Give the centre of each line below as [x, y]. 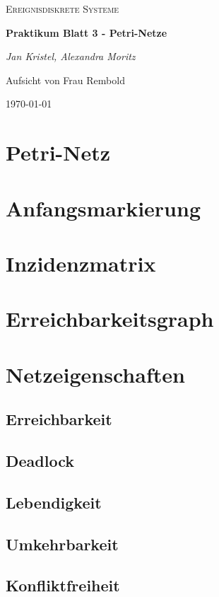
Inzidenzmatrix [81, 263]
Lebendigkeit [54, 502]
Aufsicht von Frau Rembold [65, 80]
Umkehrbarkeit [62, 544]
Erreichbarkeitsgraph [110, 319]
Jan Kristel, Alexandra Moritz [71, 56]
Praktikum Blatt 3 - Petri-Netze [87, 32]
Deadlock [40, 461]
